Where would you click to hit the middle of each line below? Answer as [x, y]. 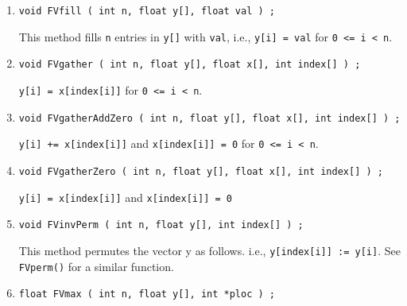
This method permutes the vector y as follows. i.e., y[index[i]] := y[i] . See [209, 250]
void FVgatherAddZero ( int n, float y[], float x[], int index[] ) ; [209, 118]
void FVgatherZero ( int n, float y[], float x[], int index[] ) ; [201, 171]
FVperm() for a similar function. [96, 266]
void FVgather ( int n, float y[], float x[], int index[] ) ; [190, 65]
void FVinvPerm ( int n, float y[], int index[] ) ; [161, 225]
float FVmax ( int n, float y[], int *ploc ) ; [147, 294]
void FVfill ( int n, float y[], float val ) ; [147, 11]
